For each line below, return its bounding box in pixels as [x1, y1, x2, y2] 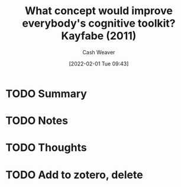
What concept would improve [25, 4, 173, 18]
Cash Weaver [82, 48, 115, 55]
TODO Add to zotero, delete [5, 168, 143, 181]
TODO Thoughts [5, 141, 87, 155]
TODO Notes [5, 114, 69, 127]
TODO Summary [5, 87, 87, 100]
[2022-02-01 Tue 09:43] [69, 60, 129, 67]
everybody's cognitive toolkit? [22, 17, 176, 30]
